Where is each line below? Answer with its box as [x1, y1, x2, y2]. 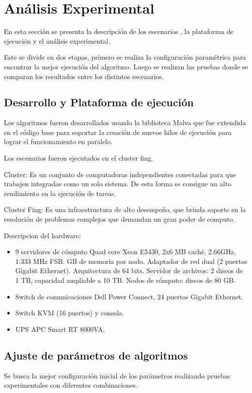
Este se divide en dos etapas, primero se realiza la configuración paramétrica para [4, 52, 246, 62]
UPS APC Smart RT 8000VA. [15, 324, 105, 334]
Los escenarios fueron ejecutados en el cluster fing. [4, 153, 153, 163]
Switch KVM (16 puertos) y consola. [15, 308, 124, 318]
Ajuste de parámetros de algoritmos [4, 347, 188, 362]
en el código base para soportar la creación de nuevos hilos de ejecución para [4, 127, 232, 137]
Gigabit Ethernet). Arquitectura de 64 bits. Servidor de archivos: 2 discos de [15, 265, 243, 276]
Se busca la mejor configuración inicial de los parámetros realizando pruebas [4, 370, 230, 380]
